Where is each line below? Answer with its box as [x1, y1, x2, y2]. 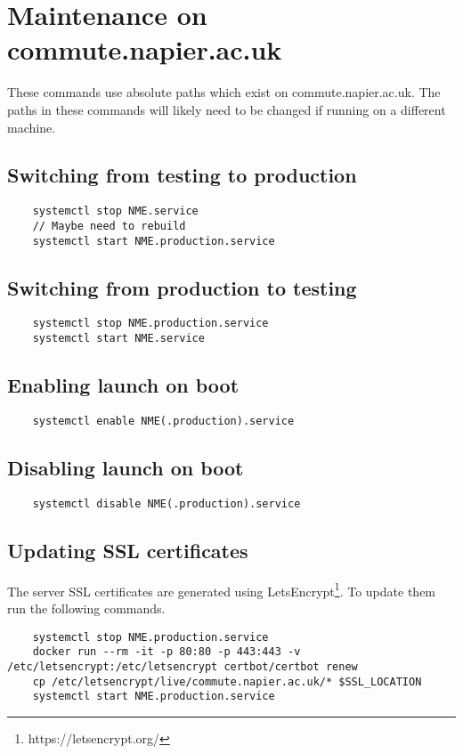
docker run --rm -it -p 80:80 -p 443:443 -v [32, 645, 301, 659]
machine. [7, 118, 56, 136]
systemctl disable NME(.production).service [32, 497, 301, 510]
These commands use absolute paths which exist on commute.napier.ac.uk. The [7, 83, 441, 101]
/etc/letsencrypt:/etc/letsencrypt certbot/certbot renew [7, 660, 358, 673]
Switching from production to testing [7, 273, 357, 301]
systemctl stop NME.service [32, 205, 199, 218]
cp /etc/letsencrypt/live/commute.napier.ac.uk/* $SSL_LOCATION [32, 675, 422, 688]
